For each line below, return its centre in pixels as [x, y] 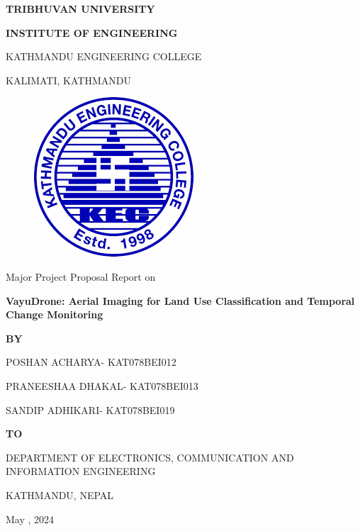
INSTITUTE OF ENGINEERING [92, 32]
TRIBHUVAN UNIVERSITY [80, 9]
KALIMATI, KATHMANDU [68, 80]
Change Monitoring [55, 314]
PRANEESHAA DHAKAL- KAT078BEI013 [102, 385]
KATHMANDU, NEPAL [60, 494]
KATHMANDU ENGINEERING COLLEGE [104, 56]
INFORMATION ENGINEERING [81, 471]
